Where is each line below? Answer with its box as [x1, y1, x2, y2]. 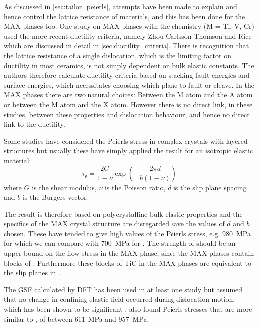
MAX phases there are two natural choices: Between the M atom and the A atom [4, 89, 253, 100]
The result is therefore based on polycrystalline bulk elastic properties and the [4, 208, 243, 219]
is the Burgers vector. [22, 192, 88, 202]
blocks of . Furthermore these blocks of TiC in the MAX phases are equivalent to [4, 257, 251, 268]
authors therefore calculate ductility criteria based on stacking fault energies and [4, 70, 250, 80]
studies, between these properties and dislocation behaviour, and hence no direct [4, 109, 250, 119]
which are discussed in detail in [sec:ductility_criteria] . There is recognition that [4, 40, 249, 51]
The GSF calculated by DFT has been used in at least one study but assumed [4, 284, 243, 294]
